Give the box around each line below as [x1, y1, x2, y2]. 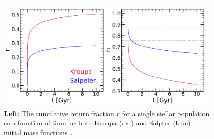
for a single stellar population [122, 108, 210, 118]
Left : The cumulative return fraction [4, 108, 114, 118]
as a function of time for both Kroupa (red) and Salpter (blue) [4, 118, 191, 128]
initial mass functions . [4, 127, 73, 137]
